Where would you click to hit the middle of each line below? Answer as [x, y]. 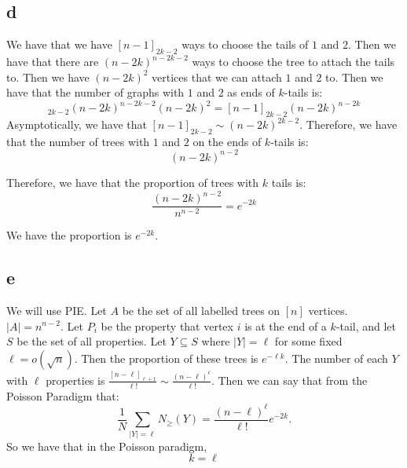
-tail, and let [366, 325]
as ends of [251, 92]
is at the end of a [286, 325]
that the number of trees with [78, 141]
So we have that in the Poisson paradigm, [107, 446]
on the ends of [227, 141]
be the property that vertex [167, 325]
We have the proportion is [69, 235]
